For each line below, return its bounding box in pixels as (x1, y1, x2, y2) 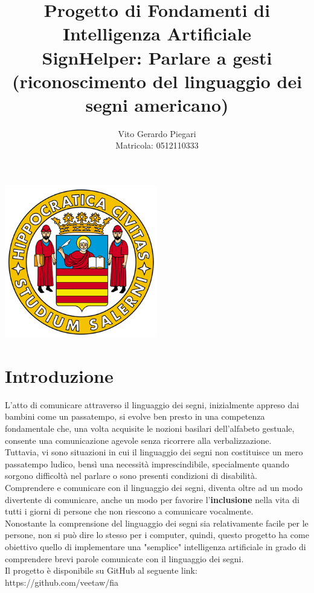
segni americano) (85, 92, 229, 117)
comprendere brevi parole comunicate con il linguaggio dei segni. (5, 552, 244, 565)
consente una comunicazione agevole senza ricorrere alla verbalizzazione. (5, 434, 272, 446)
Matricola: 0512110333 (115, 139, 199, 152)
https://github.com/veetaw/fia (5, 575, 118, 588)
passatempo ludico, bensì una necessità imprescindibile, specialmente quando (5, 457, 289, 470)
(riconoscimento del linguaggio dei (11, 68, 303, 93)
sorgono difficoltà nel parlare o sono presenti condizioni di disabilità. (5, 469, 257, 482)
